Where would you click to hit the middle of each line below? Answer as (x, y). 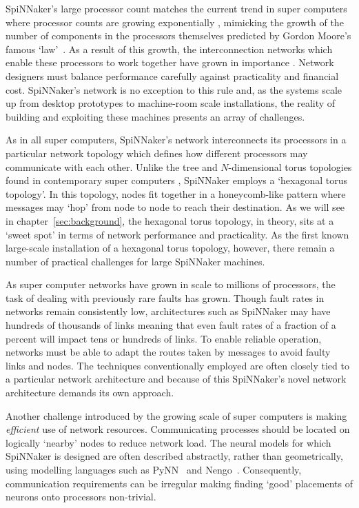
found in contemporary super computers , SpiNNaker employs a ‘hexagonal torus (177, 180)
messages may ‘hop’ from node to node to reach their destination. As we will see (175, 207)
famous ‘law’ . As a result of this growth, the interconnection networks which (169, 49)
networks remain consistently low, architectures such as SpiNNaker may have (168, 311)
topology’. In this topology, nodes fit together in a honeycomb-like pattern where (176, 193)
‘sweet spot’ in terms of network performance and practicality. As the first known (177, 234)
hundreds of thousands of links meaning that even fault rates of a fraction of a (171, 325)
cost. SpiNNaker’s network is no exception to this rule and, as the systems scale (174, 89)
